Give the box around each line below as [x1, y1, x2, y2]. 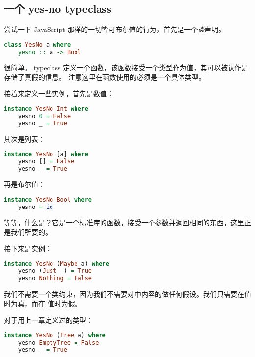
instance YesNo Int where [4, 105, 88, 113]
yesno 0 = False [18, 113, 71, 120]
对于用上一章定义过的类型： [4, 315, 93, 325]
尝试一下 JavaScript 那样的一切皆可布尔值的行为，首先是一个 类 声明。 [4, 24, 226, 34]
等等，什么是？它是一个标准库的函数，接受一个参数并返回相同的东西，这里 [4, 217, 244, 227]
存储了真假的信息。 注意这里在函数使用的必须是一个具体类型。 [4, 72, 205, 82]
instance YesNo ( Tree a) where [4, 331, 106, 339]
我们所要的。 [10, 227, 52, 237]
